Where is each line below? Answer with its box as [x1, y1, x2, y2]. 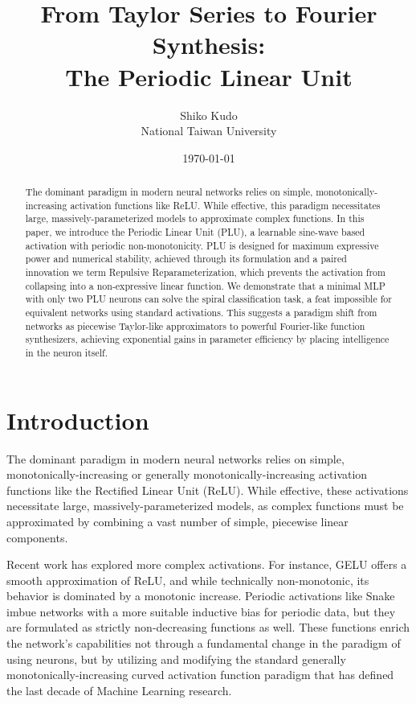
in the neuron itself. [25, 345, 108, 359]
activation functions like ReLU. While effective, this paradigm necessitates [70, 198, 381, 212]
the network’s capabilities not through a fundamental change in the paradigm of [6, 635, 401, 652]
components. [6, 529, 68, 545]
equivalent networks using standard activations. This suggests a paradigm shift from [25, 305, 377, 319]
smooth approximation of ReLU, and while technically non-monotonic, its [6, 571, 369, 588]
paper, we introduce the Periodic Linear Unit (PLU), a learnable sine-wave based [25, 225, 365, 239]
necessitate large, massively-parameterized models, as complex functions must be [6, 497, 404, 514]
